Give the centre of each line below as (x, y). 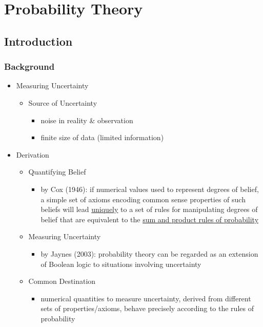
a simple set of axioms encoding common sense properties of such (143, 199)
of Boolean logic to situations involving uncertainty (121, 264)
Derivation (33, 154)
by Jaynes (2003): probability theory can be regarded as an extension (149, 253)
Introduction (38, 41)
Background (29, 66)
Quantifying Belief (57, 172)
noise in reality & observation (87, 120)
